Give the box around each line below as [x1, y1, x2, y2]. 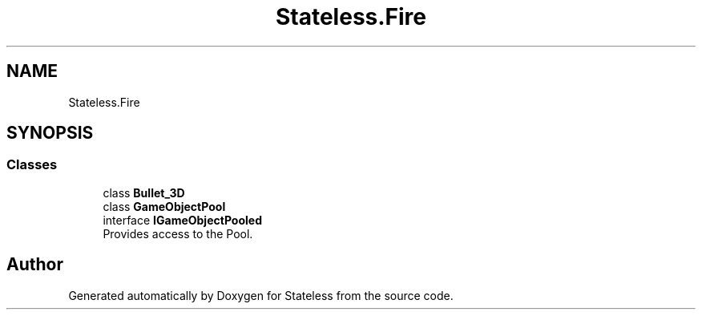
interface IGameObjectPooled [103, 213, 262, 227]
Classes [6, 156, 58, 173]
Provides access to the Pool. [103, 226, 253, 241]
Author [6, 254, 63, 275]
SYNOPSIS [6, 123, 94, 144]
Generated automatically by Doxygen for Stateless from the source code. [68, 288, 454, 302]
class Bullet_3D [103, 185, 185, 200]
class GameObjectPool [103, 199, 226, 213]
